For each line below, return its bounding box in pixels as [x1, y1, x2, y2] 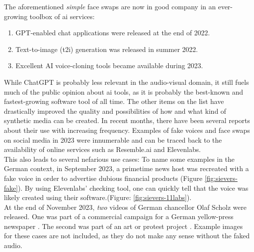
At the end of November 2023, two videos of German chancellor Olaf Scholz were [4, 202, 247, 212]
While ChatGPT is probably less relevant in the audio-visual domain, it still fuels [4, 76, 249, 87]
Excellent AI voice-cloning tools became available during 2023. [15, 60, 203, 71]
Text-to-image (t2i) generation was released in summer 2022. [15, 44, 198, 54]
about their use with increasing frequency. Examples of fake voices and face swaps [4, 125, 250, 135]
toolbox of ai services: [29, 11, 95, 21]
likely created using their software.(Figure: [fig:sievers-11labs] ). [4, 192, 192, 202]
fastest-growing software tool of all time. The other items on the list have [4, 96, 224, 106]
